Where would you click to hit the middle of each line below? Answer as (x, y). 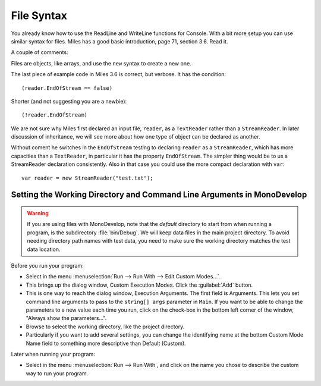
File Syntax (39, 15)
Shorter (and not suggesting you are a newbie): (69, 101)
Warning (38, 214)
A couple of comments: (40, 52)
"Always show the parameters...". (66, 318)
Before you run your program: (48, 265)
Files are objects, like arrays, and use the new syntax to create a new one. (101, 63)
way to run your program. (57, 373)
